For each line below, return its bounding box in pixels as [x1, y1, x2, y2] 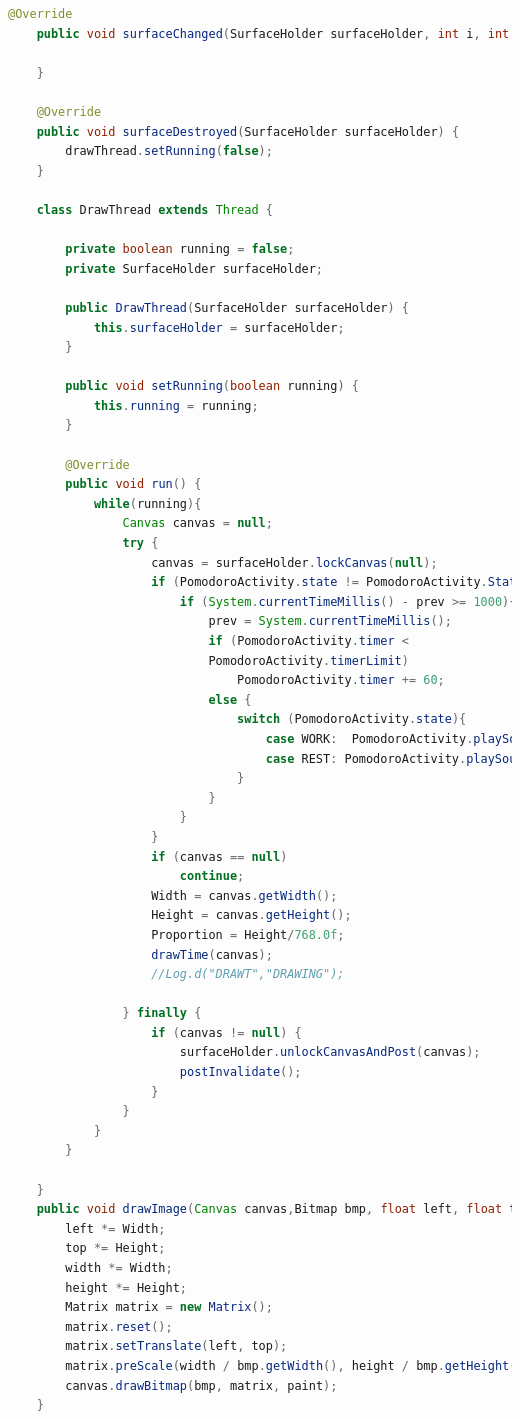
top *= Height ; [65, 1241, 166, 1256]
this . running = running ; [93, 398, 259, 413]
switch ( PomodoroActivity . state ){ [237, 712, 467, 727]
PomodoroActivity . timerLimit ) [208, 653, 409, 668]
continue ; [179, 869, 245, 884]
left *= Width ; [65, 1221, 166, 1236]
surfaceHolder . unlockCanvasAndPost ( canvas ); [179, 1045, 481, 1060]
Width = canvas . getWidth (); [151, 888, 338, 903]
